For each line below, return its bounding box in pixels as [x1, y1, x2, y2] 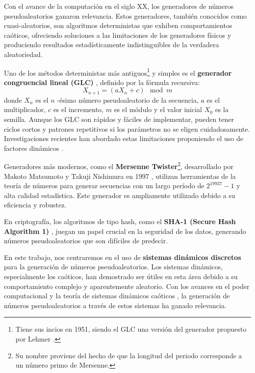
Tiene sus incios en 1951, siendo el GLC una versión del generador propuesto [15, 324, 247, 334]
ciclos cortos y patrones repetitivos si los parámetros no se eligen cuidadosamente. [4, 123, 250, 134]
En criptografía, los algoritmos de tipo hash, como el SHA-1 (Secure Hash [4, 216, 236, 227]
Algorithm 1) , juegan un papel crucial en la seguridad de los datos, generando [4, 226, 246, 236]
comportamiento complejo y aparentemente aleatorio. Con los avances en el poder [4, 281, 250, 291]
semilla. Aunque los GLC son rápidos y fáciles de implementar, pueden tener [4, 114, 234, 124]
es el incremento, [53, 104, 103, 115]
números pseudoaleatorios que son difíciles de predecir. [4, 235, 168, 246]
